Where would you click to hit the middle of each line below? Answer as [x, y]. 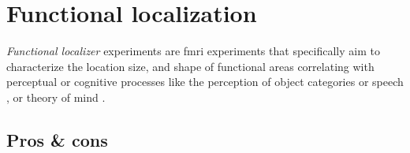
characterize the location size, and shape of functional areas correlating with [190, 66]
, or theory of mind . [56, 97]
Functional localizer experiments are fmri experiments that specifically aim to [193, 51]
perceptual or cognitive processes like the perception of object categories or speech [205, 82]
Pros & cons [57, 139]
